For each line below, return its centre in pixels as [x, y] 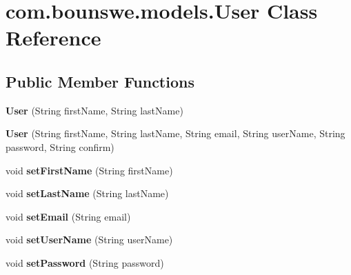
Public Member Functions [100, 81]
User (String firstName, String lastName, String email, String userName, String [175, 133]
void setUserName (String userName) [89, 240]
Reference [53, 38]
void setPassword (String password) [85, 262]
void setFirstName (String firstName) [89, 170]
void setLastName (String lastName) [87, 193]
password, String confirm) [60, 146]
